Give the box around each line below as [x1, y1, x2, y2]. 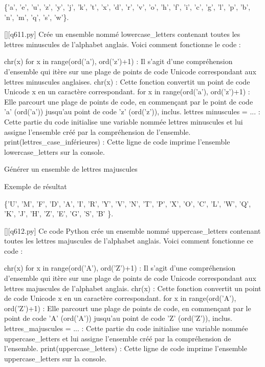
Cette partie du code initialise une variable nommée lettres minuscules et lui [4, 116, 243, 127]
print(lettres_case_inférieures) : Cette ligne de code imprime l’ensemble [4, 136, 230, 147]
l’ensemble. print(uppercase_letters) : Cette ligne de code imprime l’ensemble [4, 343, 247, 354]
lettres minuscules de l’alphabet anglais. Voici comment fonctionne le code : [4, 38, 241, 49]
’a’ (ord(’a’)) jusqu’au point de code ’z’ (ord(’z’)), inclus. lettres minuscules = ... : [4, 106, 260, 117]
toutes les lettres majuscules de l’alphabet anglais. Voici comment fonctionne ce [4, 235, 253, 246]
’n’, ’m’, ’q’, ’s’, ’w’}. [4, 11, 69, 22]
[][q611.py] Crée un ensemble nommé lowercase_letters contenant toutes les [4, 29, 240, 39]
